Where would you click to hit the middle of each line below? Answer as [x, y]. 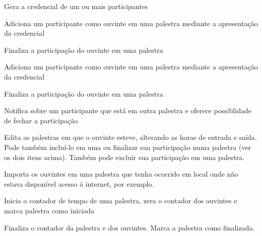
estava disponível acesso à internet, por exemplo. [79, 183]
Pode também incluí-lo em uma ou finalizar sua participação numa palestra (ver [128, 147]
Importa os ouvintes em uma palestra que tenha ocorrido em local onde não [121, 174]
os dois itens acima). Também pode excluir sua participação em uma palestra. [124, 157]
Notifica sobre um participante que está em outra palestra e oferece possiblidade [128, 110]
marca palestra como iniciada [49, 210]
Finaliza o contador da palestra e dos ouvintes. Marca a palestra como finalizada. [129, 227]
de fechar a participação [41, 120]
